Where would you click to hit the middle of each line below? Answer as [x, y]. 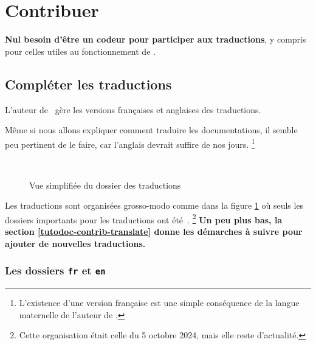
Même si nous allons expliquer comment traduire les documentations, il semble [151, 130]
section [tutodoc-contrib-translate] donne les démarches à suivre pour [154, 231]
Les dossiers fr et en [55, 270]
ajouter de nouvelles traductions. [75, 243]
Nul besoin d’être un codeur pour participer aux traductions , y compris [156, 39]
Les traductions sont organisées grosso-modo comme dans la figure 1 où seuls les [154, 205]
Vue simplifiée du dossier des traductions [105, 185]
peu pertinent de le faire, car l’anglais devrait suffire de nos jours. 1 [130, 143]
